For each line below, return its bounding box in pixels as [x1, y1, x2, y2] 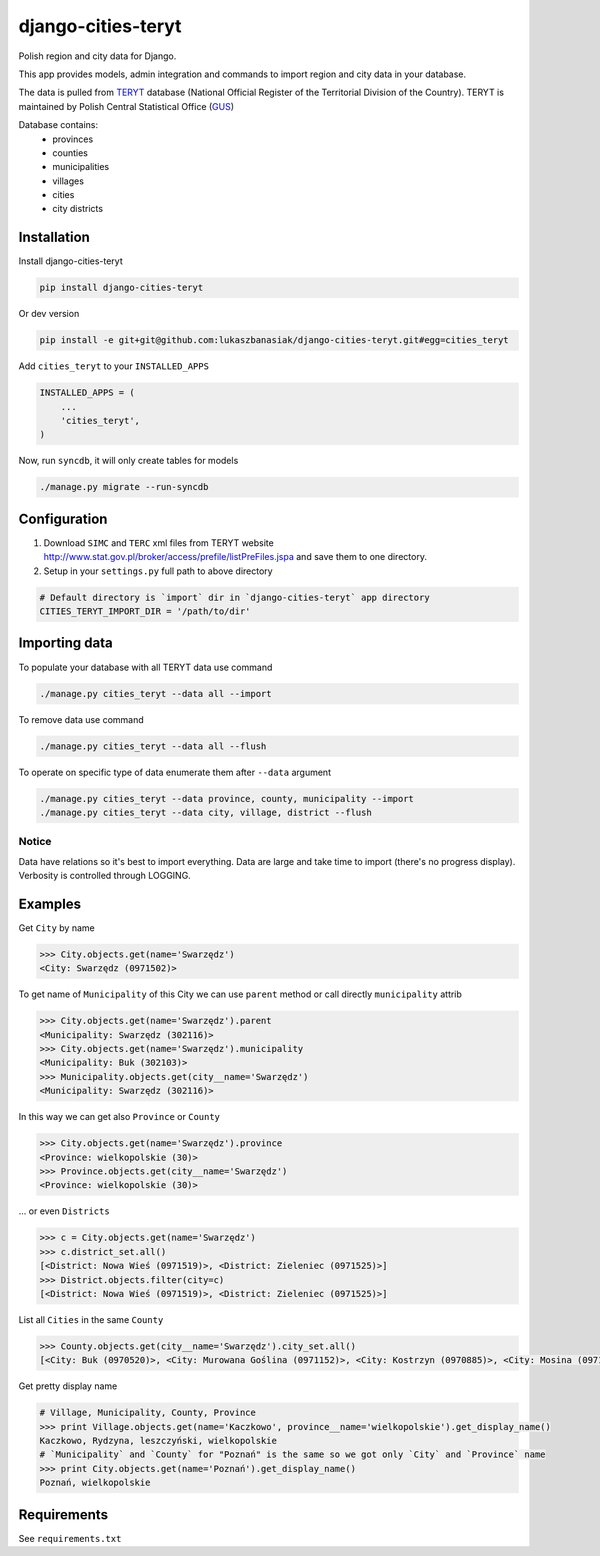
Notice [18, 835, 52, 849]
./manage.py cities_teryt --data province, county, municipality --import [39, 793, 415, 804]
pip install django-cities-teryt [39, 282, 204, 294]
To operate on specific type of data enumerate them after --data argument [18, 766, 332, 778]
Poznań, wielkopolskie [39, 1477, 151, 1489]
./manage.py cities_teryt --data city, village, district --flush [39, 806, 372, 818]
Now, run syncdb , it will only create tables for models [18, 455, 239, 467]
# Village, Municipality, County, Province [39, 1407, 257, 1419]
